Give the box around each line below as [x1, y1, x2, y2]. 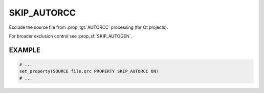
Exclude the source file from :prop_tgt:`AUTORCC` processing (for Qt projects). [9, 24, 168, 30]
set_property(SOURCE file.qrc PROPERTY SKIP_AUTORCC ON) [19, 69, 159, 74]
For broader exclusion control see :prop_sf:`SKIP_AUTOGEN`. [9, 33, 132, 39]
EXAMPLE [9, 46, 41, 54]
